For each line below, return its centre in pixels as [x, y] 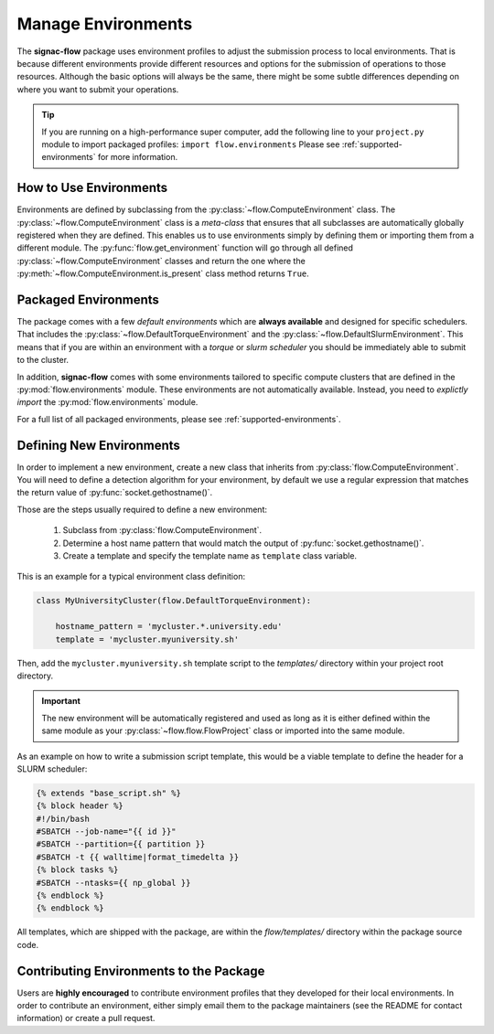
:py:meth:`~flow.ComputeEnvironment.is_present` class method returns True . [163, 273]
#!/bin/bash [63, 819]
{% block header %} [80, 806]
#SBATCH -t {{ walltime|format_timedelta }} [138, 857]
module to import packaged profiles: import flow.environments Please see [191, 144]
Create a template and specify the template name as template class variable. [209, 556]
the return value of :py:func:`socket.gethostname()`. [115, 493]
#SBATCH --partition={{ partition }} [121, 844]
